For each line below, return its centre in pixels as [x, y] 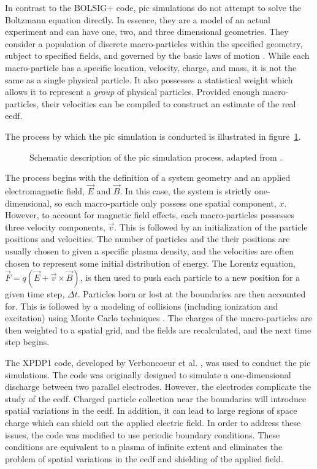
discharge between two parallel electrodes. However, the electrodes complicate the [158, 387]
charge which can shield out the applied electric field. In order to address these [153, 423]
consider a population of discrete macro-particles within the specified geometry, [154, 43]
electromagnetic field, [45, 190]
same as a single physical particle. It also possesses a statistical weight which [149, 79]
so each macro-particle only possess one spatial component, [165, 203]
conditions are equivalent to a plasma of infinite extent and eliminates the [144, 447]
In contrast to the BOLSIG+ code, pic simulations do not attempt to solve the [153, 7]
